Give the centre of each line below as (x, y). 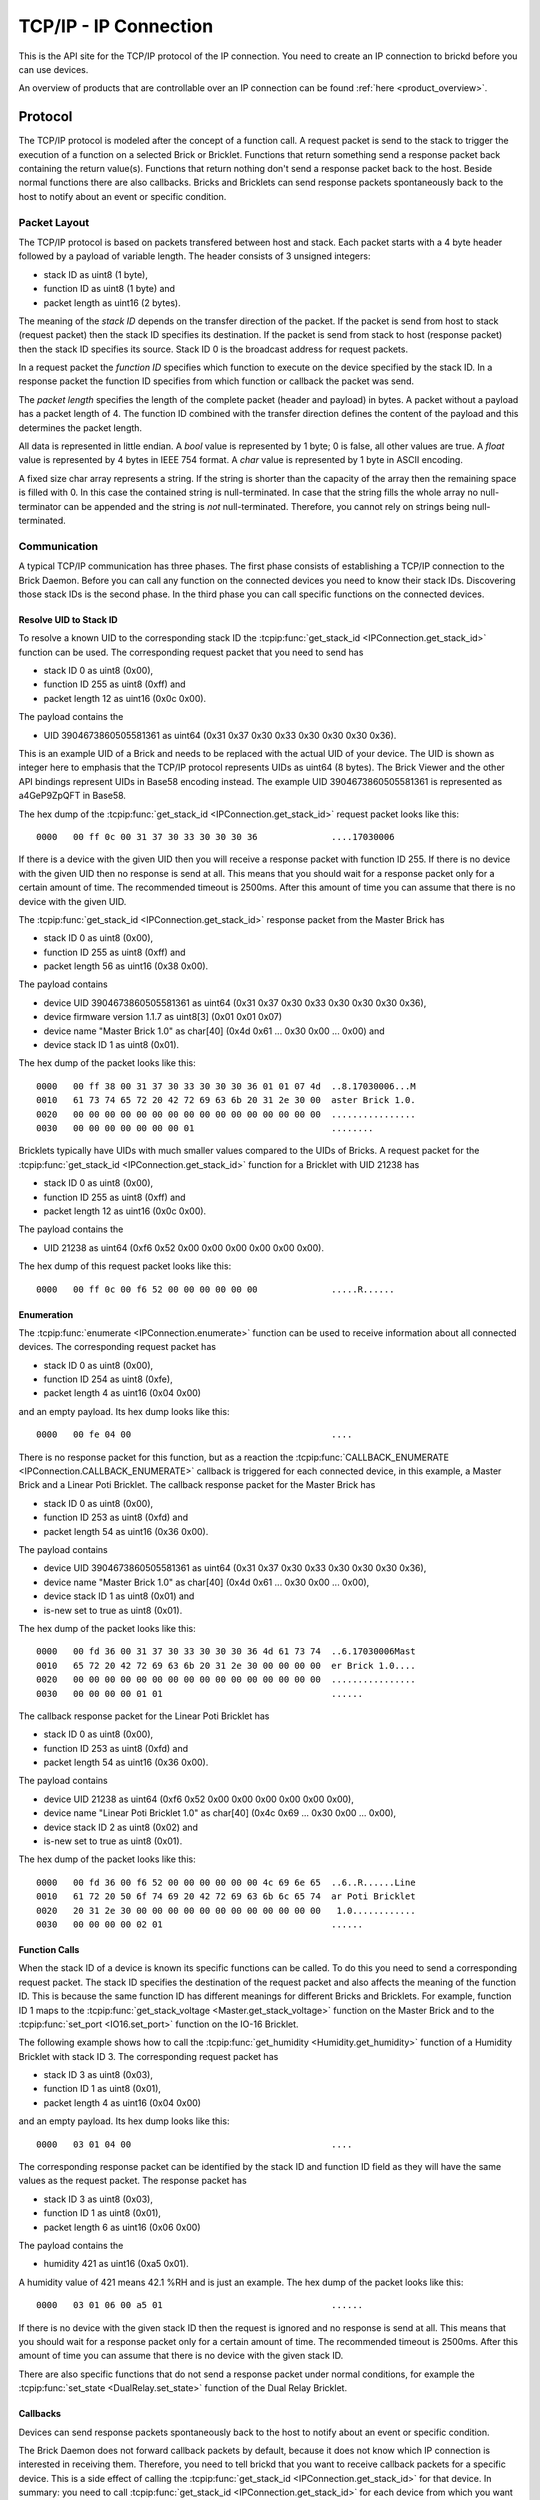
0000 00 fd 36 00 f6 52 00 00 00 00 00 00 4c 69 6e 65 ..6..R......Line (226, 1882)
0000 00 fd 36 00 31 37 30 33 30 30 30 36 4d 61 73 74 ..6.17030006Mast (226, 1651)
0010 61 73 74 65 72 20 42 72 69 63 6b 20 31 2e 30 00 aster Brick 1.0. (226, 1100)
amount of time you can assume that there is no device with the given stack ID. (181, 2356)
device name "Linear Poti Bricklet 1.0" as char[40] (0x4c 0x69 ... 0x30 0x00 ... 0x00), (220, 1813)
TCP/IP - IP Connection (116, 26)
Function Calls (49, 1949)
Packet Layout (54, 222)
